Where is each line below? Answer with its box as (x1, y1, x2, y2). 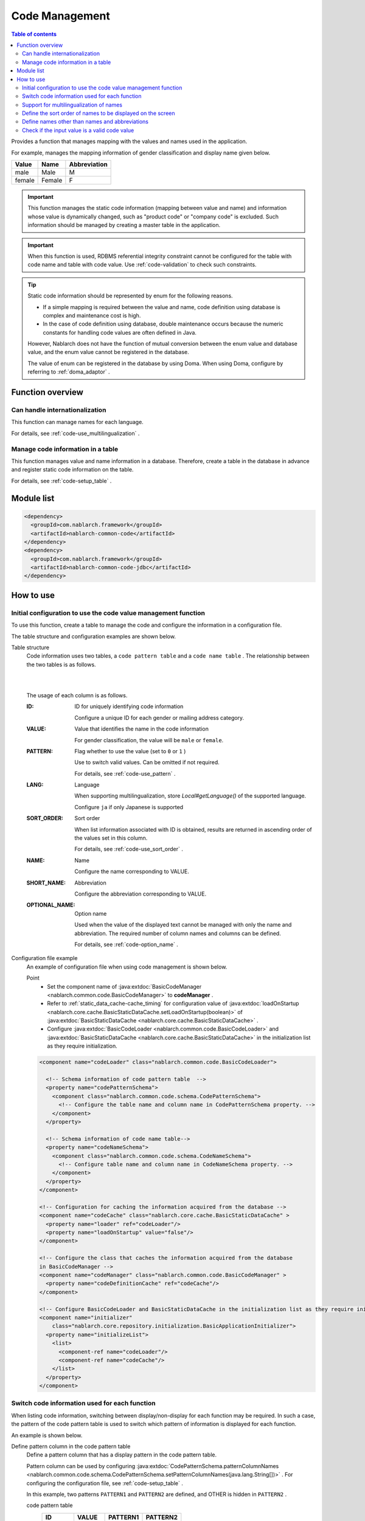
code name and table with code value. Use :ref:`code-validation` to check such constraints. (27, 261, 257, 268)
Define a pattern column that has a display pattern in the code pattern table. (26, 1451, 217, 1458)
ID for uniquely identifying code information (74, 703, 184, 710)
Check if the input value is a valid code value (22, 127, 134, 134)
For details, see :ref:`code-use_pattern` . (74, 770, 176, 777)
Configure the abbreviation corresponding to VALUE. (74, 890, 207, 897)
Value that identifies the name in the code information (74, 725, 209, 733)
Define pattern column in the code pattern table (11, 1443, 131, 1450)
